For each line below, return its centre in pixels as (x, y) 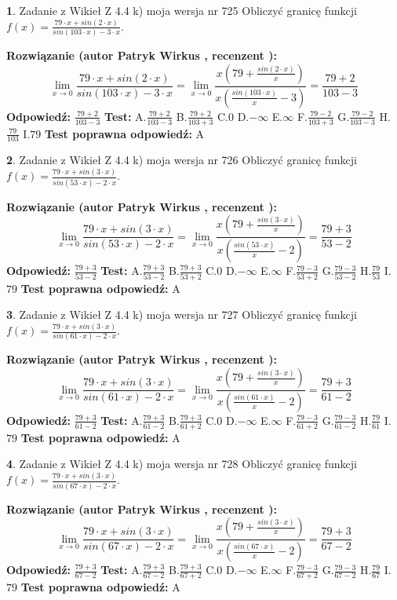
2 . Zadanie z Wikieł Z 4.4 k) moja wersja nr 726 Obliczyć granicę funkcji (182, 160)
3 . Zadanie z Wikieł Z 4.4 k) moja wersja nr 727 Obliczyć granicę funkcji (182, 315)
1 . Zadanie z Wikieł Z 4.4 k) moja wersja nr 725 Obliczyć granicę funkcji (182, 10)
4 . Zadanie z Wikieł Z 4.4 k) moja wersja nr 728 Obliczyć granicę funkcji (182, 464)
